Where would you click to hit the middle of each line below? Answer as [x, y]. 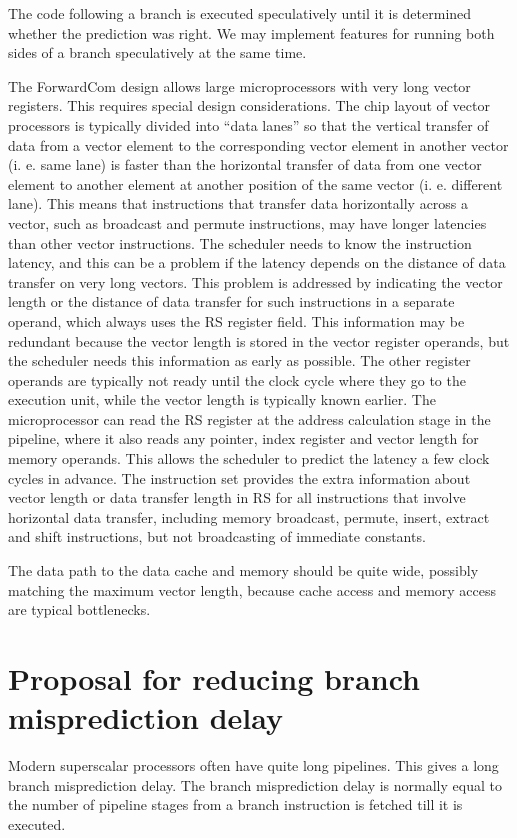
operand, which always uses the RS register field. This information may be [236, 320]
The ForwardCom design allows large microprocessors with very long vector [239, 85]
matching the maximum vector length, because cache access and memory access [252, 589]
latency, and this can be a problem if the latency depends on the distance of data [257, 262]
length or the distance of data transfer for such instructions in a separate [231, 301]
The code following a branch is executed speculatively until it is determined [240, 13]
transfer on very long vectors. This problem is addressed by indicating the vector [255, 281]
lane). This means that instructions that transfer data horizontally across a [238, 203]
